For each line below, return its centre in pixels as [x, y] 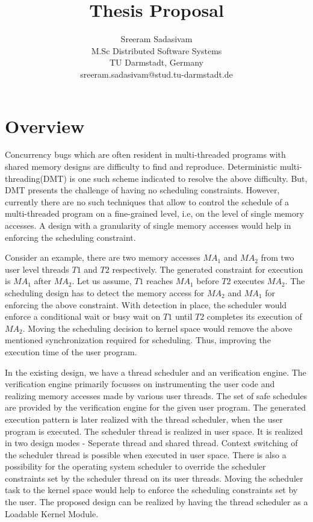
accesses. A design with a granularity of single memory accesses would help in [148, 225]
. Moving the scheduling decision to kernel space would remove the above [157, 328]
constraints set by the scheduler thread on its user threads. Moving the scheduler [154, 478]
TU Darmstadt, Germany [156, 62]
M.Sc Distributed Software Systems [156, 50]
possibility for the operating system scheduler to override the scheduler [135, 466]
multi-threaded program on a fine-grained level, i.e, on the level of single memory [154, 213]
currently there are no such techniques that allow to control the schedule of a [147, 201]
